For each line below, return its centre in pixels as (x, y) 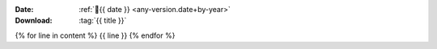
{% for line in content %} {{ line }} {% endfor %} (95, 35)
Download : (34, 21)
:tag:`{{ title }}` (103, 21)
